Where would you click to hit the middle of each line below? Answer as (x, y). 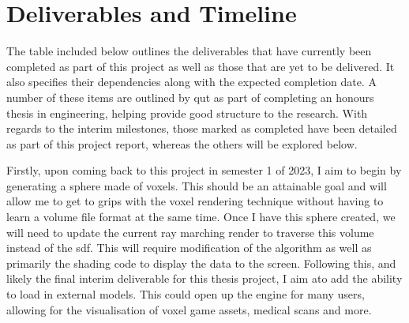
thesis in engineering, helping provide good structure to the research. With (187, 113)
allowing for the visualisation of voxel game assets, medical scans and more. (189, 309)
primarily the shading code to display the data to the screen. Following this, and (201, 263)
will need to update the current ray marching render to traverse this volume (190, 232)
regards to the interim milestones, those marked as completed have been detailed (202, 128)
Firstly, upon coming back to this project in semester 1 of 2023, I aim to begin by (204, 170)
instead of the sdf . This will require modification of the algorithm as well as (189, 248)
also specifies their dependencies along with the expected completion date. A (191, 82)
